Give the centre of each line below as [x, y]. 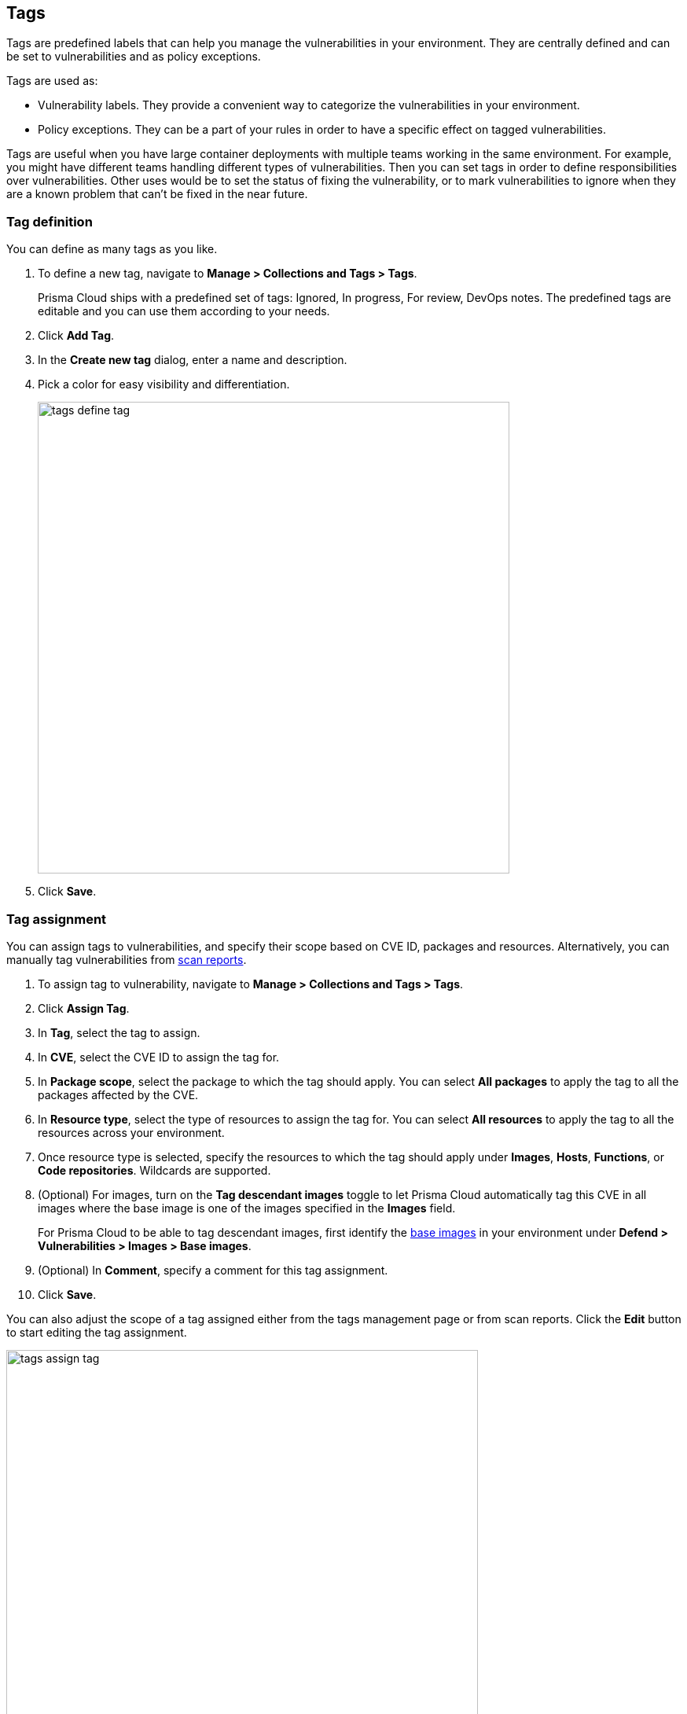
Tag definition [50, 221]
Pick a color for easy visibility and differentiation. [164, 384]
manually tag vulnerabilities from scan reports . [127, 959]
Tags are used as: [52, 81]
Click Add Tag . [76, 336]
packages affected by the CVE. [118, 1094]
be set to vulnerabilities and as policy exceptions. [134, 57]
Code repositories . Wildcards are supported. [154, 1170]
